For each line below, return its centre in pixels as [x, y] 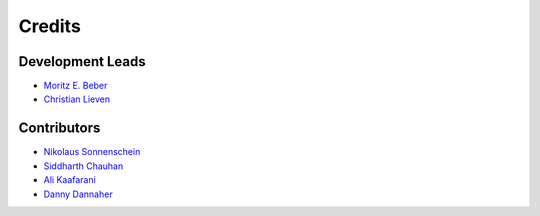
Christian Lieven [76, 99]
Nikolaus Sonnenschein [92, 152]
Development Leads [82, 61]
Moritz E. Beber [75, 86]
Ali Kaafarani [70, 180]
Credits [50, 26]
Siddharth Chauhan [83, 166]
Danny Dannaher [78, 194]
